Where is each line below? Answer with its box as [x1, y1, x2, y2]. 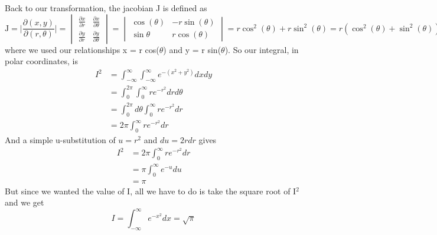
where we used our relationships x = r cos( [5, 43, 159, 55]
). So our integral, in [224, 43, 299, 55]
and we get [5, 196, 44, 208]
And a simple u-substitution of [5, 134, 116, 146]
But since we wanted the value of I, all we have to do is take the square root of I [5, 184, 296, 197]
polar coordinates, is [5, 55, 78, 67]
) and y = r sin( [163, 43, 221, 55]
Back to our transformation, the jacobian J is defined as [5, 2, 207, 14]
